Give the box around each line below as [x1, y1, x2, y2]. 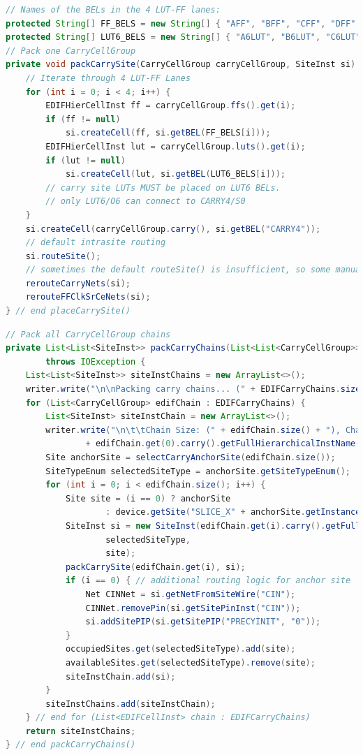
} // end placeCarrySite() [6, 306, 131, 316]
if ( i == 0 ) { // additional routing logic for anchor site [65, 576, 351, 586]
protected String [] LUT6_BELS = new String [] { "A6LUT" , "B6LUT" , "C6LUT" [6, 32, 361, 43]
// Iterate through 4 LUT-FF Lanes [25, 73, 191, 83]
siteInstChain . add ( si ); [65, 671, 176, 682]
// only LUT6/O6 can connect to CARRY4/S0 [45, 196, 246, 207]
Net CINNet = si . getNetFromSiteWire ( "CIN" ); [85, 589, 296, 599]
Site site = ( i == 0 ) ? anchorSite [65, 493, 231, 504]
